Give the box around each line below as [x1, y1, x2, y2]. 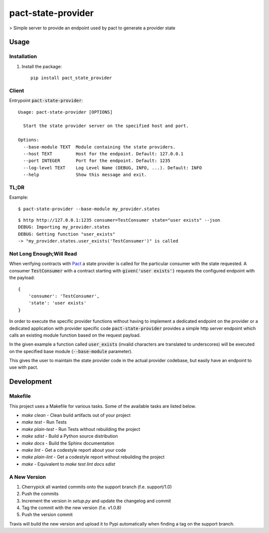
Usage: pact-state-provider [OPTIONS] [18, 109, 113, 115]
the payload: [9, 274, 35, 281]
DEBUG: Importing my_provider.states [18, 224, 111, 230]
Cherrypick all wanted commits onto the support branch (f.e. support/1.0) [21, 484, 172, 490]
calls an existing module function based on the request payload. [9, 332, 141, 338]
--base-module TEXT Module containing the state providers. [23, 144, 176, 149]
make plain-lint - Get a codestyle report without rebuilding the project [21, 454, 165, 460]
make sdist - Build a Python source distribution [21, 433, 118, 439]
